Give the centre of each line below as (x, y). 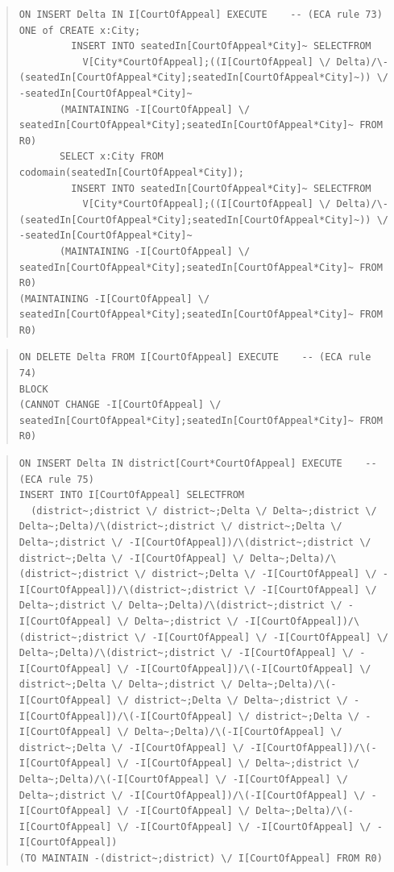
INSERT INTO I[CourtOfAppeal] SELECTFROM (131, 495)
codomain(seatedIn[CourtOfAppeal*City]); (131, 172)
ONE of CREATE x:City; (80, 30)
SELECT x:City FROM (111, 157)
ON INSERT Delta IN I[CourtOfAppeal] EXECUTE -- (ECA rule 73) (201, 15)
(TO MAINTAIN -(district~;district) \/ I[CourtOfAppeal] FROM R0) (201, 858)
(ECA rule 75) (56, 479)
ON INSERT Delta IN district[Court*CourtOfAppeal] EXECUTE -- (198, 464)
